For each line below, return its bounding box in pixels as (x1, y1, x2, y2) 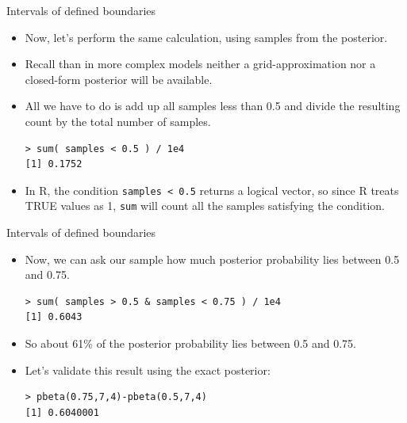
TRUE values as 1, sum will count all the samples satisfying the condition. (25, 197, 386, 214)
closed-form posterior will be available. (25, 70, 213, 87)
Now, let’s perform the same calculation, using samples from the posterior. (25, 29, 388, 45)
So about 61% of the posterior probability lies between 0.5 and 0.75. (25, 335, 356, 352)
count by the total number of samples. (25, 112, 211, 129)
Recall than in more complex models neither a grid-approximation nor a (25, 55, 376, 72)
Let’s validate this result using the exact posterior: (25, 361, 271, 378)
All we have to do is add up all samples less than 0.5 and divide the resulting (25, 97, 401, 114)
